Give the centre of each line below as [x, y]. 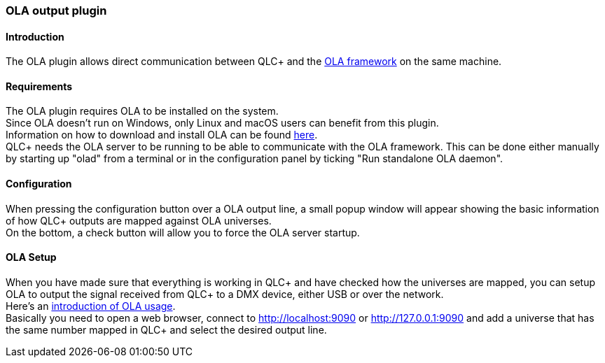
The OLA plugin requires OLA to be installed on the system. [142, 111]
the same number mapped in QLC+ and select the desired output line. [166, 329]
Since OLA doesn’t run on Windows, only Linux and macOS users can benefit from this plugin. [222, 123]
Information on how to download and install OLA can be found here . [162, 135]
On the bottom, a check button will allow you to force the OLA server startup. [183, 232]
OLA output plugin [56, 10]
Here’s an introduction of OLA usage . [91, 306]
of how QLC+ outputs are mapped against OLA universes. [139, 220]
